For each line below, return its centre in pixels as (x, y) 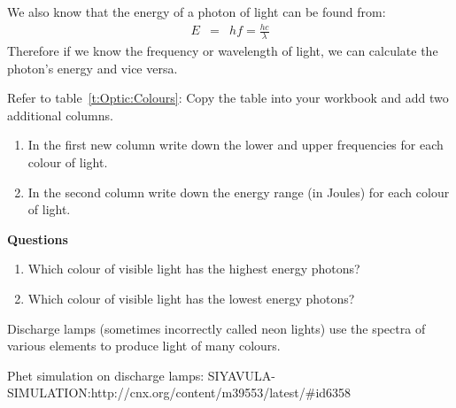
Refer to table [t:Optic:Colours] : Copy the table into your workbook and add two (228, 98)
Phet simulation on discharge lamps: (106, 375)
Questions (38, 239)
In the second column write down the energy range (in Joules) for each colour (239, 192)
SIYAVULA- (241, 375)
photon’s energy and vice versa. (93, 68)
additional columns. (60, 115)
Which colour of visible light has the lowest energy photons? (191, 298)
